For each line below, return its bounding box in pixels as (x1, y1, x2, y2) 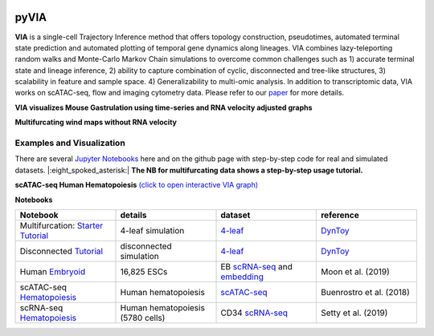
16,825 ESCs (120, 265, 168, 277)
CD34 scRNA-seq (220, 307, 289, 318)
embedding (220, 271, 264, 282)
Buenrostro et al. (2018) (320, 286, 410, 298)
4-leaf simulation (120, 225, 185, 236)
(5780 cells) (120, 312, 166, 323)
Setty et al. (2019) (320, 307, 388, 318)
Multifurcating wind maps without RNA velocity (14, 117, 177, 128)
